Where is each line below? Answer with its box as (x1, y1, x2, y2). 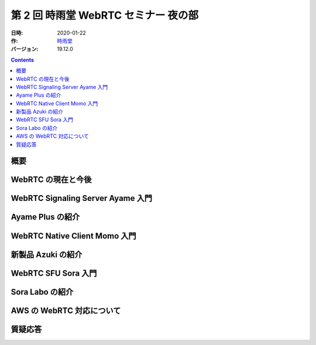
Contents (11, 56, 35, 63)
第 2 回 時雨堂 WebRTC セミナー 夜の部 (11, 9, 199, 22)
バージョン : (11, 46, 39, 53)
